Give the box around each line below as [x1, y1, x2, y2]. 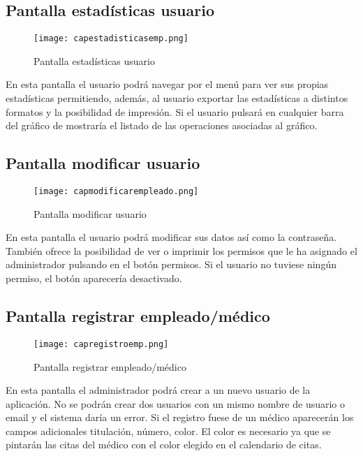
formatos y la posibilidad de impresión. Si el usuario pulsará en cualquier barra [6, 104, 344, 119]
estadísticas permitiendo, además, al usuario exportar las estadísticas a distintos [6, 91, 348, 105]
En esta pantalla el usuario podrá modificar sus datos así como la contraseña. [6, 230, 337, 244]
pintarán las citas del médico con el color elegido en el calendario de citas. [6, 437, 322, 452]
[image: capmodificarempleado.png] [34, 186, 199, 197]
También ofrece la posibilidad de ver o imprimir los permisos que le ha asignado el [6, 243, 357, 258]
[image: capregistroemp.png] [34, 339, 169, 349]
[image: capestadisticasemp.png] [34, 34, 188, 44]
